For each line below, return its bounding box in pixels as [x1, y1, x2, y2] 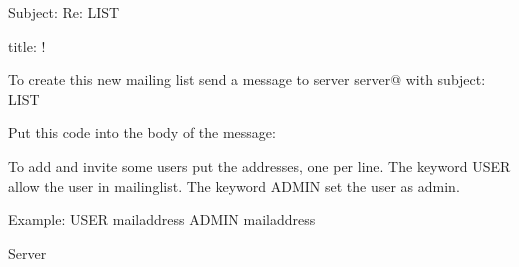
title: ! [8, 35, 46, 56]
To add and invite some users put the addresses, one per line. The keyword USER [8, 155, 511, 176]
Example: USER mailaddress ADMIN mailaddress [8, 209, 316, 230]
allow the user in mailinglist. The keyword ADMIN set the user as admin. [8, 175, 460, 196]
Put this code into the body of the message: [8, 122, 276, 143]
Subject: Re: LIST [8, 2, 120, 22]
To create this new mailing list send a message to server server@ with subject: [8, 69, 486, 90]
